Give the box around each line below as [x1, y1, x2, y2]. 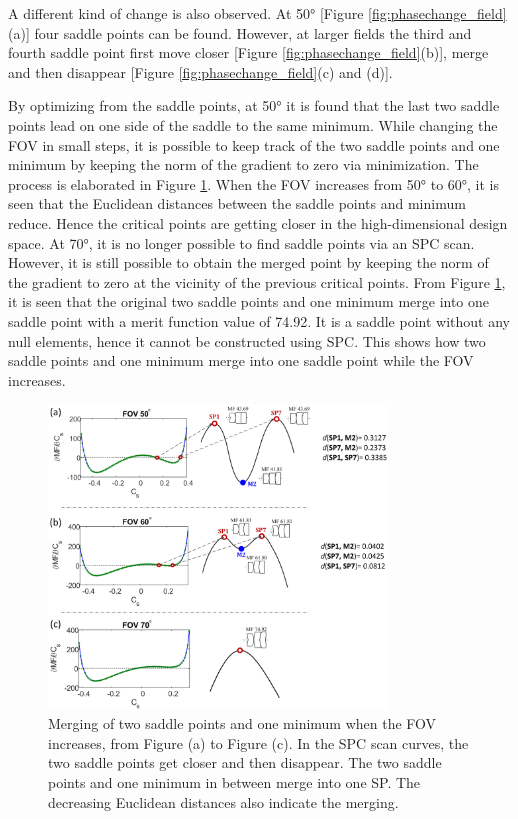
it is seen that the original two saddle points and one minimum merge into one [8, 291, 490, 312]
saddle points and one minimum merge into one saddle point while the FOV [8, 350, 474, 371]
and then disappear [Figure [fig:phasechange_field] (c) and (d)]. [8, 61, 393, 82]
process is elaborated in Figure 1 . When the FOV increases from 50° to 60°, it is [8, 173, 500, 194]
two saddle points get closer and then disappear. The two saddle [48, 752, 442, 773]
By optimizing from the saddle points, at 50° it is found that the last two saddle [8, 95, 500, 116]
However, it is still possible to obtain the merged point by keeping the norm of [8, 252, 489, 273]
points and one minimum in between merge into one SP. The [48, 772, 421, 793]
